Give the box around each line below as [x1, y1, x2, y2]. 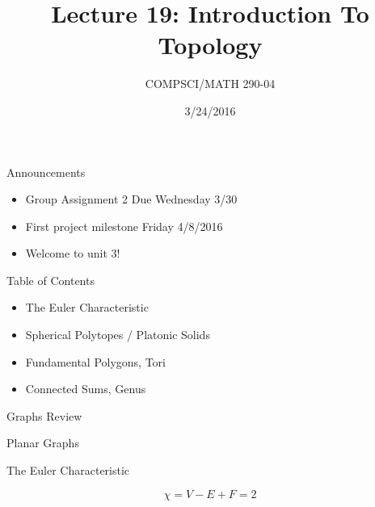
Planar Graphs [6, 434, 79, 451]
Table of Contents [6, 271, 95, 288]
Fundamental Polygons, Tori [25, 353, 166, 370]
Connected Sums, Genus [25, 380, 146, 397]
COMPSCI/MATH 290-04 [145, 75, 276, 92]
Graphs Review [6, 407, 82, 424]
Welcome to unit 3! [25, 245, 120, 262]
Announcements [6, 163, 86, 180]
